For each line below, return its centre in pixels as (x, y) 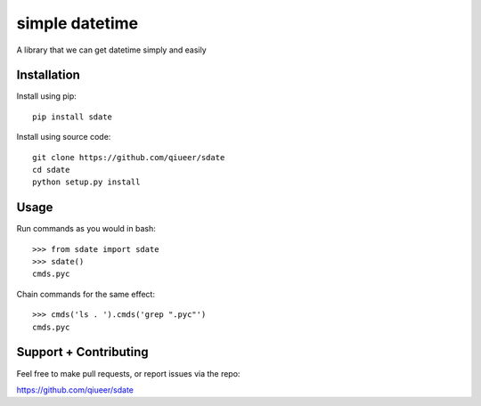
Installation (48, 75)
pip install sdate (73, 117)
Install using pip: (47, 96)
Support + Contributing (82, 352)
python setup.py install (86, 182)
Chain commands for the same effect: (86, 294)
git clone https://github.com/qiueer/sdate (129, 157)
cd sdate (51, 170)
